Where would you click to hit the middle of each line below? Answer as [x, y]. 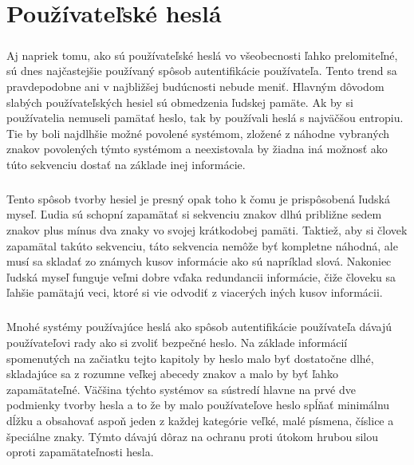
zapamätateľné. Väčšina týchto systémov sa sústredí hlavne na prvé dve [181, 389]
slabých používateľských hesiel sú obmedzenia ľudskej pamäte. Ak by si [180, 102]
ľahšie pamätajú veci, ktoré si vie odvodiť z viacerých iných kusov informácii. [195, 292]
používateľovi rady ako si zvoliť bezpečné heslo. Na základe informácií [177, 342]
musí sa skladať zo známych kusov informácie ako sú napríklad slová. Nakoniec [199, 261]
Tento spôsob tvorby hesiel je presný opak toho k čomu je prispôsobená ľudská [198, 198]
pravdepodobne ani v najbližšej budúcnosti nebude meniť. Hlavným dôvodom [195, 86]
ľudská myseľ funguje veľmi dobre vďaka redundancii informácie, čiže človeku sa [201, 276]
